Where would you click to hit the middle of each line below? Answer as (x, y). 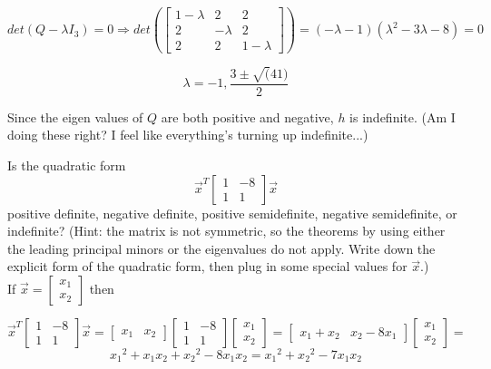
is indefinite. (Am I (403, 117)
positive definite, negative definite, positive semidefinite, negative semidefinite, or (232, 213)
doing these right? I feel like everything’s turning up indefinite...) (188, 135)
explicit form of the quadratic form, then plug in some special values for (207, 266)
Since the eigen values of (75, 117)
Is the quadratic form (67, 165)
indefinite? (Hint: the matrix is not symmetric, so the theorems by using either (226, 231)
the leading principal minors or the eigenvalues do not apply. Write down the (221, 248)
